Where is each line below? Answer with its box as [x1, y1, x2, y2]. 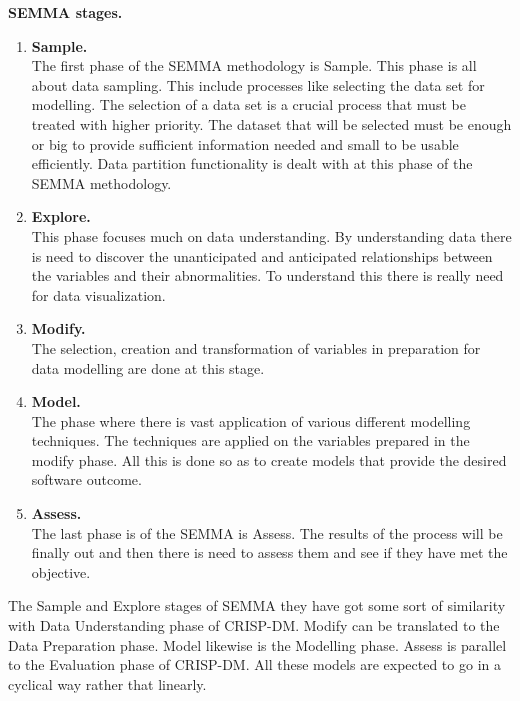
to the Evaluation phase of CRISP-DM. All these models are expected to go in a [8, 654, 501, 675]
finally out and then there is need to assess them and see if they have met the [31, 542, 508, 563]
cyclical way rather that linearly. [8, 673, 207, 694]
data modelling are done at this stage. [31, 357, 265, 378]
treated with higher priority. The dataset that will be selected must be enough [31, 113, 512, 134]
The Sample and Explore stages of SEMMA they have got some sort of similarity [8, 595, 506, 616]
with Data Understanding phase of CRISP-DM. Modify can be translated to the [8, 615, 500, 636]
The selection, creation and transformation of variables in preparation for [31, 337, 481, 358]
